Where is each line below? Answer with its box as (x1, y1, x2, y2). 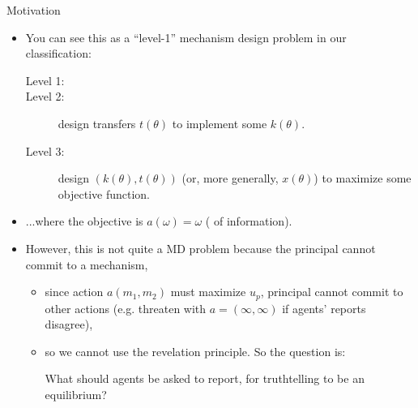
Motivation (6, 2, 61, 18)
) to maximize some (313, 170, 412, 187)
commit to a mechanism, (25, 256, 148, 273)
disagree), (45, 316, 93, 333)
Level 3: (25, 142, 65, 159)
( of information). (205, 213, 292, 230)
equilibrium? (45, 385, 107, 402)
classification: (25, 45, 92, 62)
